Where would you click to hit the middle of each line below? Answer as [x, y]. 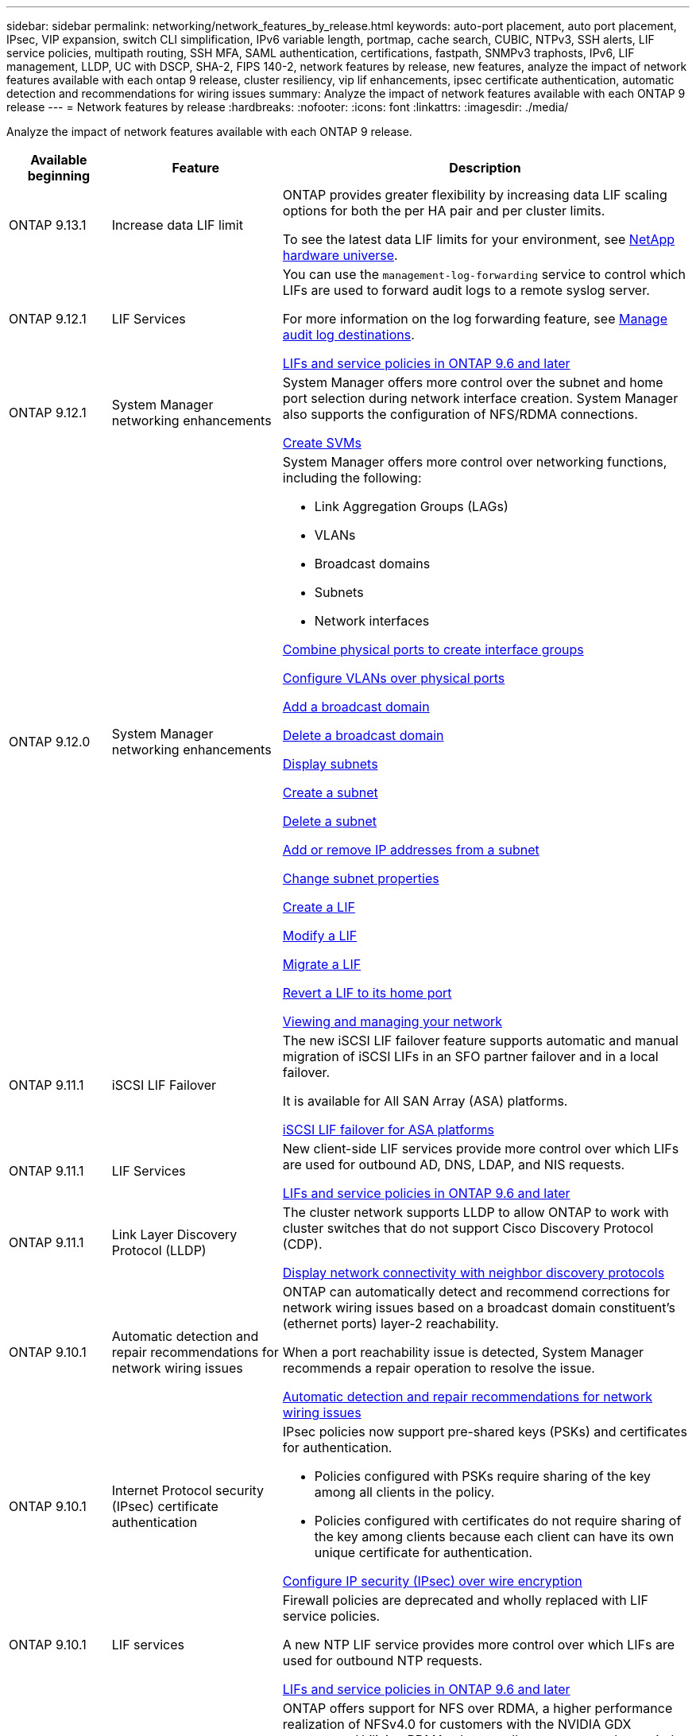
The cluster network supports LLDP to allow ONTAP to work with [476, 1212]
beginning [59, 176]
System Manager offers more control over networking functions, [475, 462]
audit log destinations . [348, 335]
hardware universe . [340, 255]
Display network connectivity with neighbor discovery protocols [474, 1273]
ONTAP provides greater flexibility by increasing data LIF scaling [475, 195]
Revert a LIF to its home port [367, 993]
